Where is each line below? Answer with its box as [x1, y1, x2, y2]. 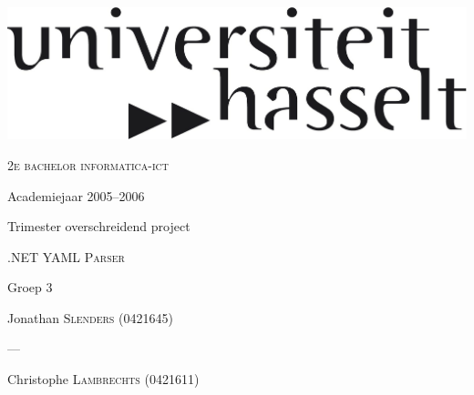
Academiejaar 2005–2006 [7, 186, 145, 205]
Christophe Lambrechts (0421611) [7, 370, 200, 389]
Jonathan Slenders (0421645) [7, 308, 173, 327]
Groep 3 [7, 278, 53, 297]
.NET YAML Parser [7, 247, 125, 266]
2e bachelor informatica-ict [7, 155, 169, 174]
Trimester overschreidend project [7, 217, 191, 236]
